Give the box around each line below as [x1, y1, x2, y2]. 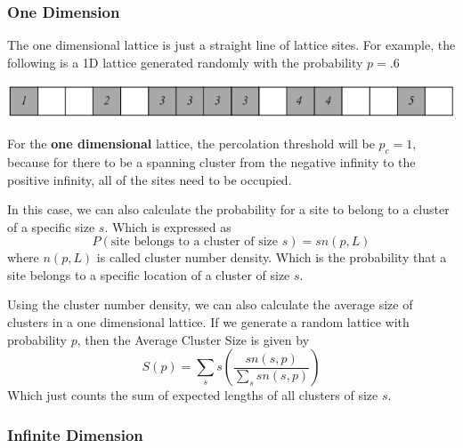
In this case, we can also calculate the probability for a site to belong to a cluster [7, 200, 450, 219]
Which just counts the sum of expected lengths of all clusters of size [7, 386, 378, 404]
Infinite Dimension [7, 423, 143, 445]
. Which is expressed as [104, 217, 231, 236]
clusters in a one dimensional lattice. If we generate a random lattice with [7, 313, 410, 332]
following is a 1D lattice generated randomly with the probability [7, 52, 363, 71]
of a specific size [7, 217, 95, 236]
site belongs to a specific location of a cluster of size [7, 265, 290, 284]
